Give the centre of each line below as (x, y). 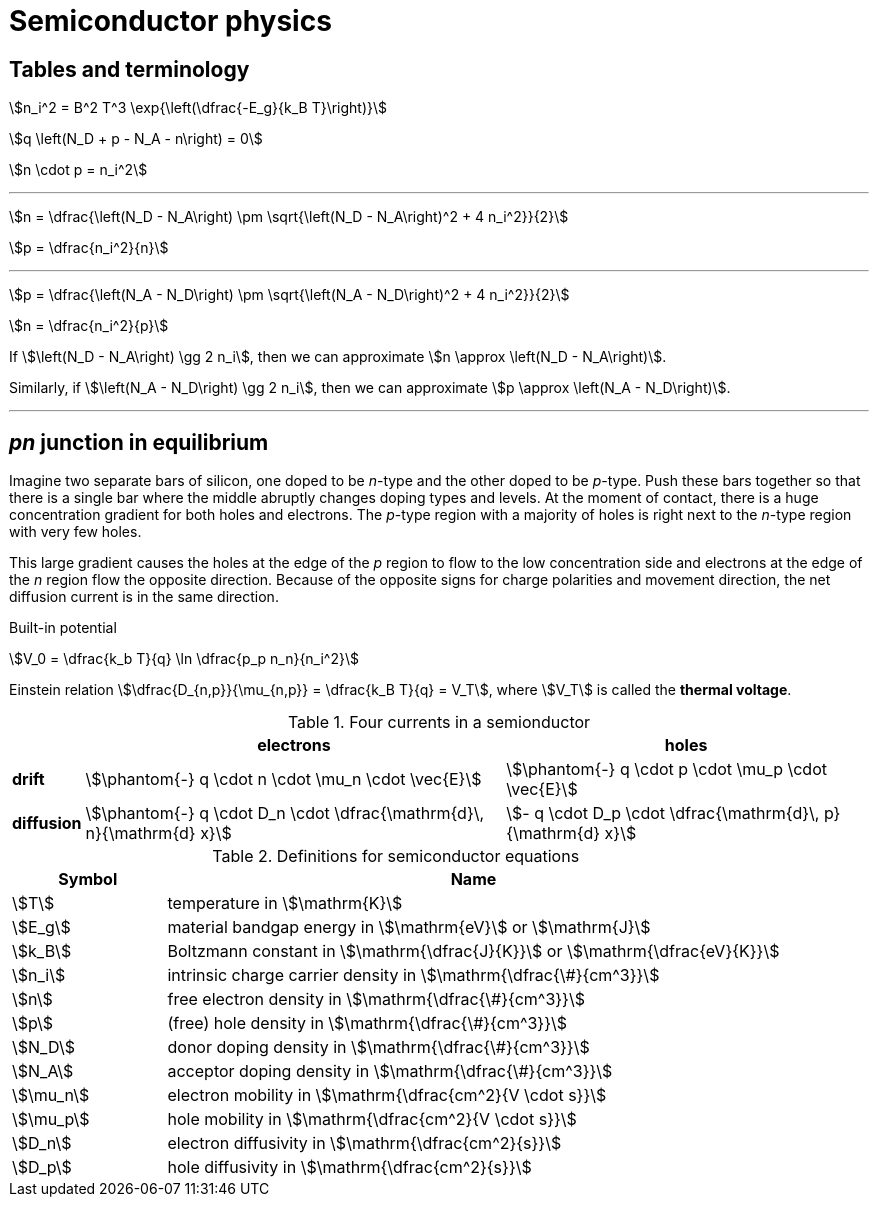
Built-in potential (63, 628)
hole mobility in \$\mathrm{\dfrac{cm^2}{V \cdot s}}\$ (372, 1119)
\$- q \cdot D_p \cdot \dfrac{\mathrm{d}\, (663, 813)
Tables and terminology (129, 69)
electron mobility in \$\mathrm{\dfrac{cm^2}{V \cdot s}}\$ (387, 1095)
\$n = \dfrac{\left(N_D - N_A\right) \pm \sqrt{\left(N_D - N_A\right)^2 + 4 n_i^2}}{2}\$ (289, 217)
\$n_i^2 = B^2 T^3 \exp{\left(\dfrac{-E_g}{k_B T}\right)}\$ (198, 108)
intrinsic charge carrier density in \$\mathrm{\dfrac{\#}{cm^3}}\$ (413, 975)
